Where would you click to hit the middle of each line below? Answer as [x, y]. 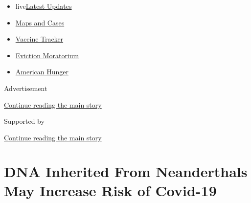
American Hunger [42, 72]
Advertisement [26, 88]
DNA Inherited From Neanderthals [126, 171]
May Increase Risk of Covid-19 [110, 190]
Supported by [24, 121]
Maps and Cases [40, 22]
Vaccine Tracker [39, 39]
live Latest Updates [44, 6]
